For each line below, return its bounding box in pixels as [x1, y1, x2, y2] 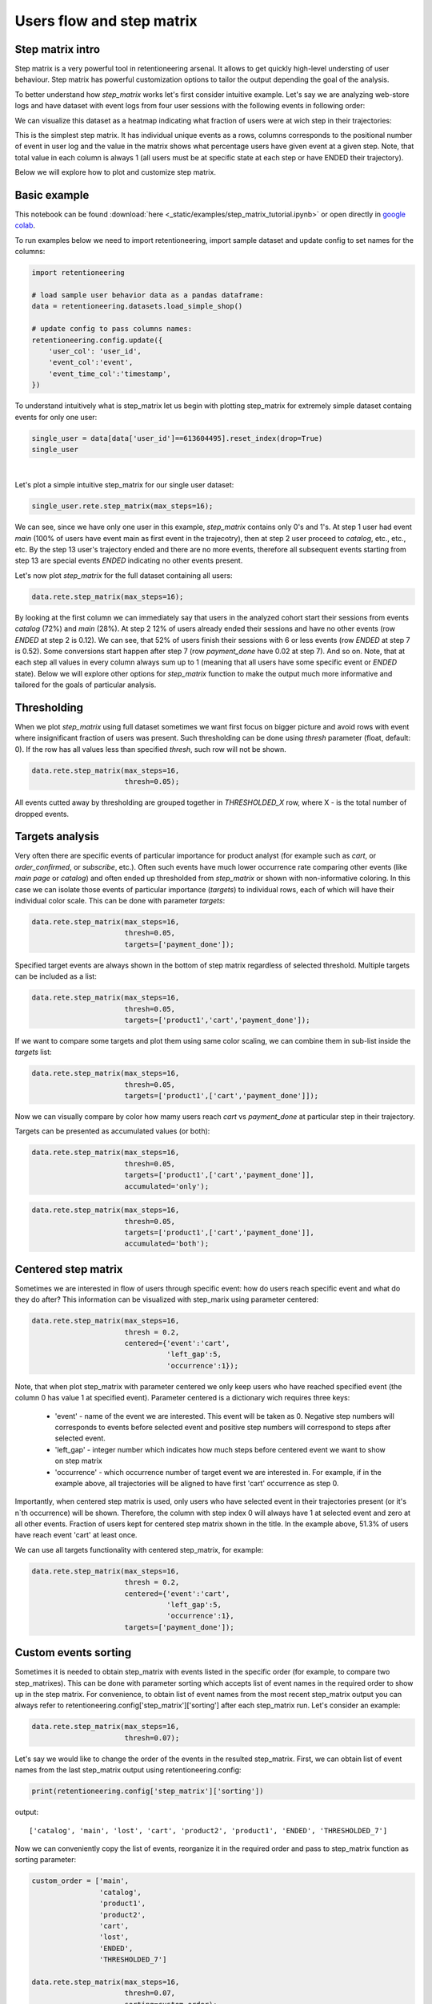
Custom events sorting [14, 1646, 132, 1659]
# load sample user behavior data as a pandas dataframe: [31, 291, 264, 300]
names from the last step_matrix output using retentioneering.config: [14, 1765, 242, 1775]
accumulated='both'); [124, 1239, 210, 1248]
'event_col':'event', [48, 358, 134, 367]
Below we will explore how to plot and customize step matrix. [14, 168, 216, 177]
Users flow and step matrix [14, 12, 198, 30]
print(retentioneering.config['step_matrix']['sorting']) [31, 1787, 264, 1796]
